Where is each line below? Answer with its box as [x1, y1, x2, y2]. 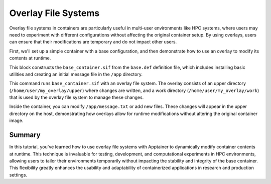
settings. [9, 171, 28, 177]
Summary [9, 130, 41, 139]
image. [9, 117, 24, 123]
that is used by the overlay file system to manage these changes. [9, 94, 144, 100]
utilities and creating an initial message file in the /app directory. [9, 71, 143, 77]
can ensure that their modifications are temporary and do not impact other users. [9, 39, 177, 45]
